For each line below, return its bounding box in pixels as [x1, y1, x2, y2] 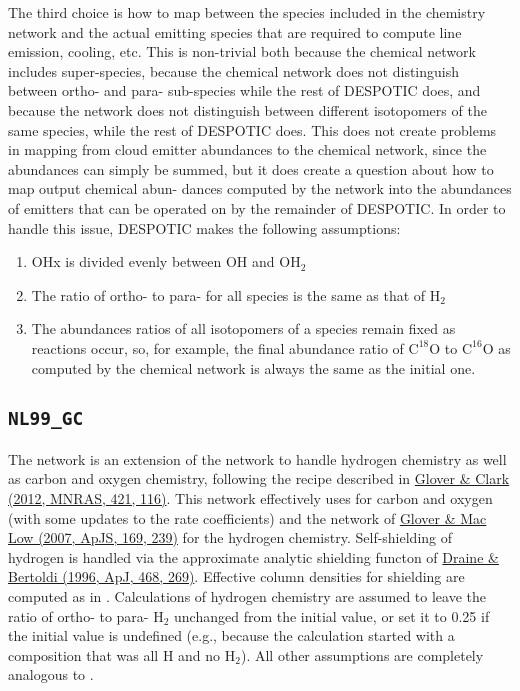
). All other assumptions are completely [240, 644, 484, 665]
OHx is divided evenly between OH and [31, 251, 275, 272]
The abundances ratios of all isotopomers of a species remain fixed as [31, 318, 456, 339]
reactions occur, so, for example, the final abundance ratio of [31, 337, 404, 358]
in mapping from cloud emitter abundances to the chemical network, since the [8, 139, 487, 160]
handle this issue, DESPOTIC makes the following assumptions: [8, 217, 401, 238]
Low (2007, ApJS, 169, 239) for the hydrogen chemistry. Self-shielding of [8, 527, 453, 548]
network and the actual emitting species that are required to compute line [8, 21, 462, 42]
